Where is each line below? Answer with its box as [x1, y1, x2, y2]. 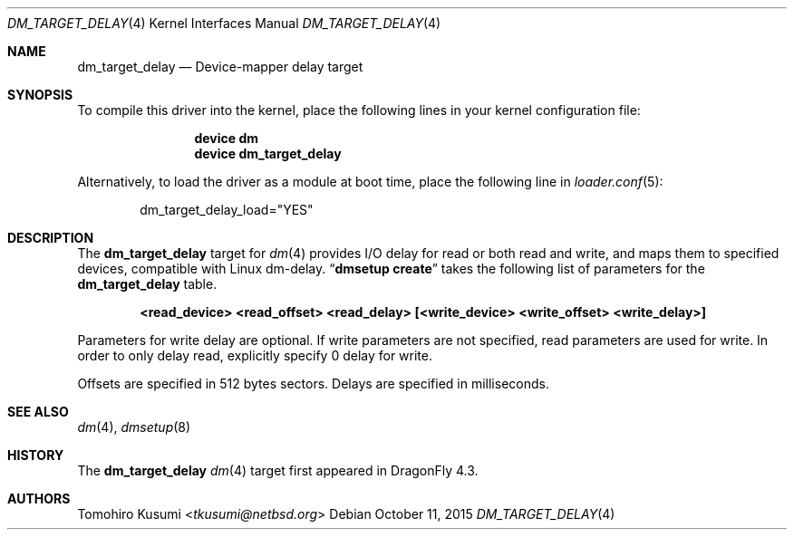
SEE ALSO [7, 404, 69, 419]
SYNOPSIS [7, 87, 73, 102]
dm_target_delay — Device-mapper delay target [77, 59, 363, 74]
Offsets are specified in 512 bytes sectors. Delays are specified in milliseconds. [77, 376, 549, 391]
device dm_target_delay [194, 146, 342, 161]
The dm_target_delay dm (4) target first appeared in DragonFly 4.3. [77, 463, 479, 478]
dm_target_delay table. [77, 276, 218, 292]
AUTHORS [7, 491, 71, 506]
